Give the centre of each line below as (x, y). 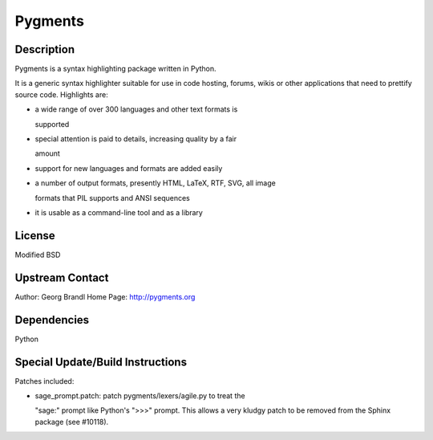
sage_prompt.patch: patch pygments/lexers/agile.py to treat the (140, 395)
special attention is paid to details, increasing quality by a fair (136, 139)
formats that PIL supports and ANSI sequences (112, 198)
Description (45, 49)
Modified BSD (38, 255)
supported (52, 124)
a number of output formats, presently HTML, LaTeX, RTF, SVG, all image (155, 183)
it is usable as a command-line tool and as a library (119, 212)
